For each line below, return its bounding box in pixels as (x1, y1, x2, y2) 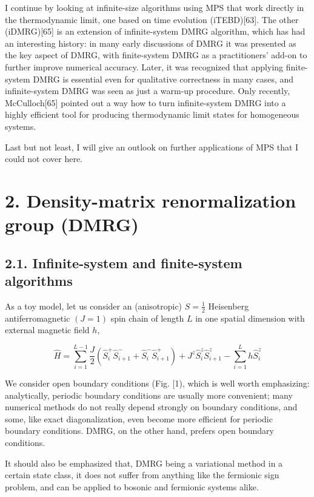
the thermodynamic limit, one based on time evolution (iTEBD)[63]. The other (5, 13, 299, 25)
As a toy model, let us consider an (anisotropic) (5, 299, 182, 312)
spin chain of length (110, 311, 184, 324)
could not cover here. (5, 152, 83, 165)
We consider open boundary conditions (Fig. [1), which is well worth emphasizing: (5, 377, 310, 390)
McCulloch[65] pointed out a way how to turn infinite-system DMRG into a (5, 96, 286, 109)
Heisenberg (208, 299, 249, 312)
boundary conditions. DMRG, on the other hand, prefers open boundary (5, 424, 274, 437)
